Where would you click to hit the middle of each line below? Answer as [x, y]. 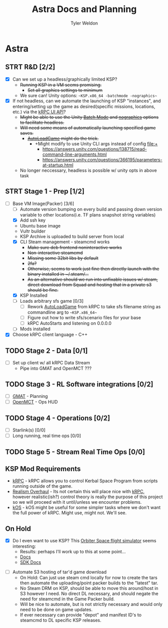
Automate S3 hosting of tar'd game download [59, 572]
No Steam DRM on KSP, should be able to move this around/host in [89, 588]
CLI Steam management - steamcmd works [65, 242]
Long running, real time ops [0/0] [47, 436]
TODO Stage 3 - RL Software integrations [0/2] [79, 384]
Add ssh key [33, 220]
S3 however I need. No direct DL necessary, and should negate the [89, 594]
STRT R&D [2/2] [30, 67]
